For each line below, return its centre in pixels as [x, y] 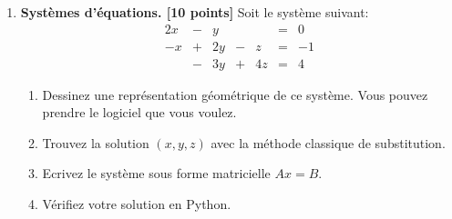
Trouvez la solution [96, 142]
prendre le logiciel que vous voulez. [139, 112]
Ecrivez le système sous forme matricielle [156, 173]
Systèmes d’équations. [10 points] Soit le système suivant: [195, 12]
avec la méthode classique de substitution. [328, 142]
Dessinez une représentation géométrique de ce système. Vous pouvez [235, 94]
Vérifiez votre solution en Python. [137, 204]
